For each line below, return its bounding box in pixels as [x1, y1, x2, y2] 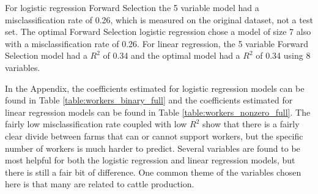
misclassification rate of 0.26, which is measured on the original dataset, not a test [5, 13, 313, 26]
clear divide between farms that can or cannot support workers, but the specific [5, 129, 303, 142]
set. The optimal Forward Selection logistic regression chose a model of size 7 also [5, 25, 311, 38]
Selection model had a [5, 49, 87, 62]
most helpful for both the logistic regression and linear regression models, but [5, 154, 295, 166]
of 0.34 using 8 [256, 49, 311, 62]
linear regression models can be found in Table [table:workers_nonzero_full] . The [5, 105, 311, 118]
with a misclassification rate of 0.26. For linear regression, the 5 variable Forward [5, 37, 309, 50]
